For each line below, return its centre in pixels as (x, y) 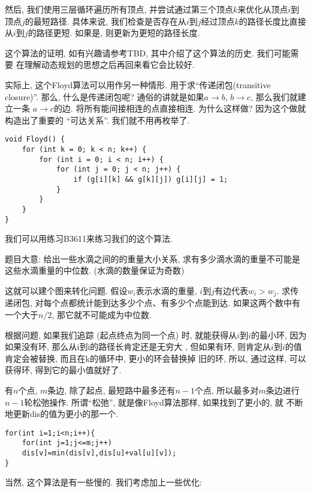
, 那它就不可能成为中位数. (102, 315)
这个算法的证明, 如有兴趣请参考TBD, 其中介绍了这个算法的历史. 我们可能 (148, 52)
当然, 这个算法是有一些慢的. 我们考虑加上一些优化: (103, 482)
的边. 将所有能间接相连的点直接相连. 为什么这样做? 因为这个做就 (180, 108)
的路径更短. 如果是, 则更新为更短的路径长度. (114, 33)
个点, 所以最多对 (227, 390)
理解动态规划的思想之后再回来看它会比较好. (109, 64)
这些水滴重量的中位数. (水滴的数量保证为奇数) (95, 270)
